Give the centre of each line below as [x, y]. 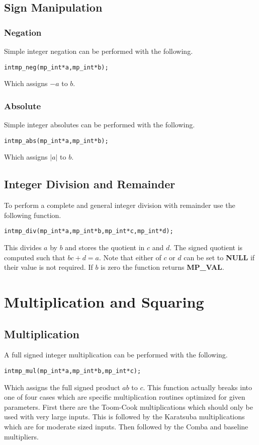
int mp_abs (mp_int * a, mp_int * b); [56, 141]
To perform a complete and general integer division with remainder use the [120, 205]
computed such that [35, 257]
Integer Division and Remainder [90, 184]
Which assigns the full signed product [62, 387]
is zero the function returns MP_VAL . [162, 267]
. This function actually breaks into [197, 387]
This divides [23, 247]
